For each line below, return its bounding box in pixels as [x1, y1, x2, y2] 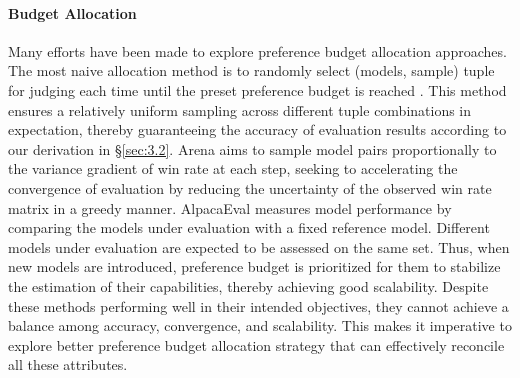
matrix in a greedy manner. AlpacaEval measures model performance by [8, 197, 452, 218]
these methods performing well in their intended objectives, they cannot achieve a [8, 295, 509, 316]
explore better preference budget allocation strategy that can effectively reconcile [8, 334, 505, 355]
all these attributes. [8, 354, 128, 375]
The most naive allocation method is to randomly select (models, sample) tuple [8, 60, 495, 81]
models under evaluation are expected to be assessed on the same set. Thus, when [8, 236, 510, 257]
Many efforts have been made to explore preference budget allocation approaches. [8, 40, 507, 61]
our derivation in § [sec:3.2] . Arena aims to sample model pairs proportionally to [8, 138, 497, 159]
